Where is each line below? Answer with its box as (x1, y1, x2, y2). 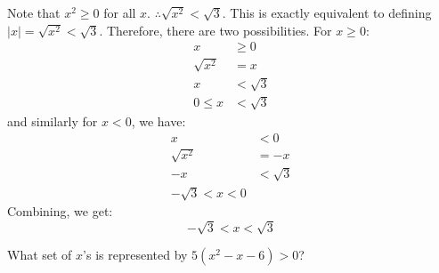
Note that (7, 4, 61, 21)
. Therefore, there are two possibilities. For (99, 20, 332, 39)
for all (103, 4, 136, 21)
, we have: (131, 111, 186, 130)
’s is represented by (83, 245, 188, 264)
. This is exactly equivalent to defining (222, 4, 432, 21)
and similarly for (7, 111, 98, 130)
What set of (7, 245, 72, 264)
